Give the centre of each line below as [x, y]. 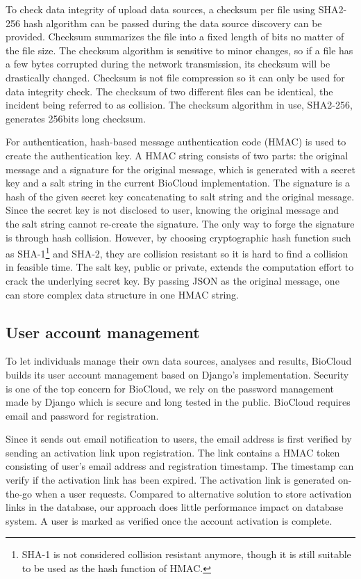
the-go [19, 493]
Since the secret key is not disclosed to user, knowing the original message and [173, 210]
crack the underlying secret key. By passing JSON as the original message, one [173, 280]
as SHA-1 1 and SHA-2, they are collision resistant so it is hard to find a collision [177, 252]
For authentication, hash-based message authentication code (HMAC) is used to [176, 142]
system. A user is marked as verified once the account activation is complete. [169, 520]
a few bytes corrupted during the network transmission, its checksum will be [168, 64]
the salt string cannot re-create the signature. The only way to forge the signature [180, 223]
